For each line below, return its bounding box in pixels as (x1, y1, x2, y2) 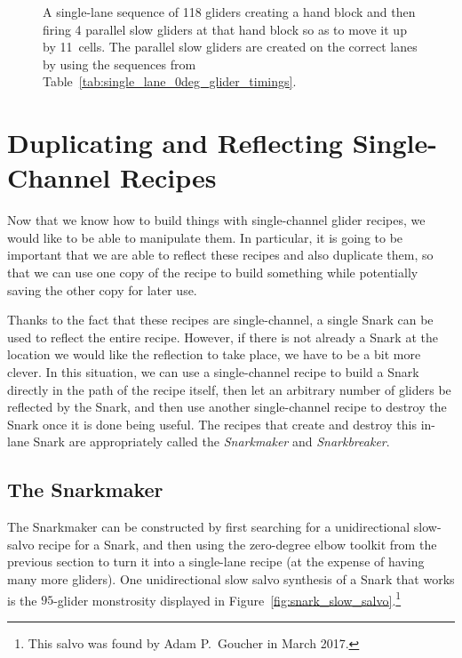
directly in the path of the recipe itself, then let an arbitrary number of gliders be (7, 380, 451, 398)
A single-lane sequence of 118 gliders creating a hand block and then (43, 3, 416, 20)
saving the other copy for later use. (7, 280, 197, 299)
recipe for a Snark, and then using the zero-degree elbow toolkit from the (38, 534, 437, 553)
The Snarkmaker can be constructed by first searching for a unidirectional (7, 518, 410, 536)
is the (7, 590, 37, 609)
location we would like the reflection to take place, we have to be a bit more (7, 345, 421, 364)
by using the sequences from (43, 54, 196, 73)
